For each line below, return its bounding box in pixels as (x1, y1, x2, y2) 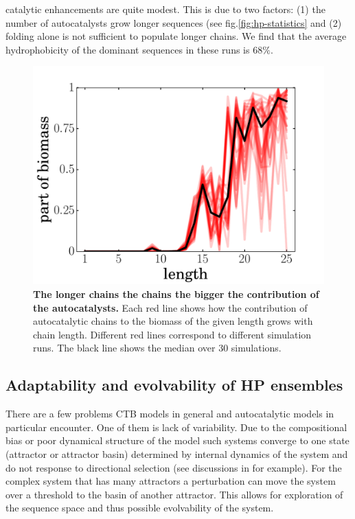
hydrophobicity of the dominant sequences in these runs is (5, 42, 250, 56)
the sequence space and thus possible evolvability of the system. (5, 500, 274, 515)
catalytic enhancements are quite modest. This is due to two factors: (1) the (5, 2, 325, 16)
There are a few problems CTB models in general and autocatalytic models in (5, 406, 334, 421)
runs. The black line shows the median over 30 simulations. (33, 341, 282, 355)
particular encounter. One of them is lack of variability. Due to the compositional (5, 419, 347, 434)
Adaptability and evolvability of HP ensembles (5, 374, 343, 395)
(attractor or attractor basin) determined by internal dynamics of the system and (5, 446, 348, 461)
